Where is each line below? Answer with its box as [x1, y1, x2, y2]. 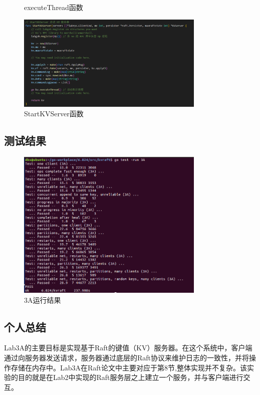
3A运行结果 [24, 294, 61, 305]
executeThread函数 [24, 2, 83, 12]
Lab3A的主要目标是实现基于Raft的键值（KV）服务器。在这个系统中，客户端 [4, 342, 252, 353]
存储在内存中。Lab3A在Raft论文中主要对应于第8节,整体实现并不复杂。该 [11, 362, 247, 372]
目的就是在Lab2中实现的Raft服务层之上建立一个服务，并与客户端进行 [18, 372, 243, 382]
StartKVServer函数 [24, 108, 84, 119]
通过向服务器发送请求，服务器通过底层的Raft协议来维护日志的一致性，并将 [4, 352, 249, 362]
